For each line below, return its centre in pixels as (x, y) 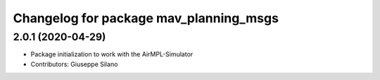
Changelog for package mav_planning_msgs (146, 18)
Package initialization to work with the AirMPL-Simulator (112, 54)
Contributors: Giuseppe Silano (74, 64)
